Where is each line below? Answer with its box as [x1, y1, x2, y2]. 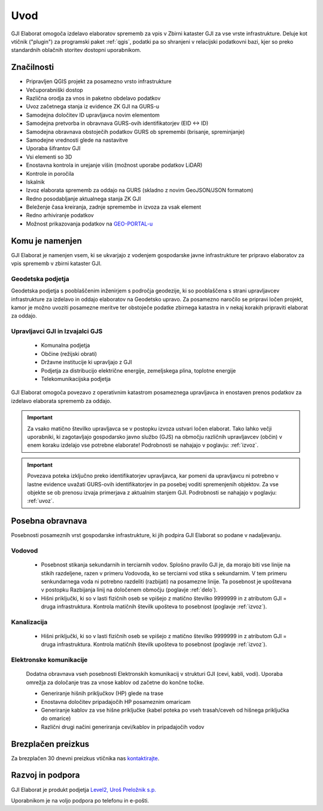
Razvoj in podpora [11, 770, 80, 780]
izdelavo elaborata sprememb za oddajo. [11, 397, 112, 404]
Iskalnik [26, 178, 45, 185]
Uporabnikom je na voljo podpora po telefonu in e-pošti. [11, 797, 150, 804]
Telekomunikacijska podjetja [41, 376, 111, 382]
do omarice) [41, 715, 71, 722]
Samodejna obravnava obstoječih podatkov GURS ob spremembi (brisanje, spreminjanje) [26, 128, 245, 135]
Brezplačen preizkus [11, 739, 90, 749]
